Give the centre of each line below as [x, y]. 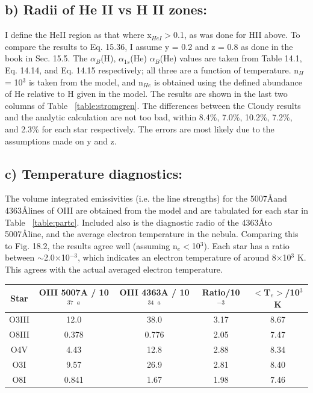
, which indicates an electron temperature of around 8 [177, 257]
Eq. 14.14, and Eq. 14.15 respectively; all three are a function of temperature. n [152, 70]
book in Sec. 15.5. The [46, 58]
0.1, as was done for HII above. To [237, 35]
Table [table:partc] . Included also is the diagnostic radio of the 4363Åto [139, 222]
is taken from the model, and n [86, 82]
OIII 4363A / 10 [154, 292]
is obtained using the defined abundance [228, 82]
